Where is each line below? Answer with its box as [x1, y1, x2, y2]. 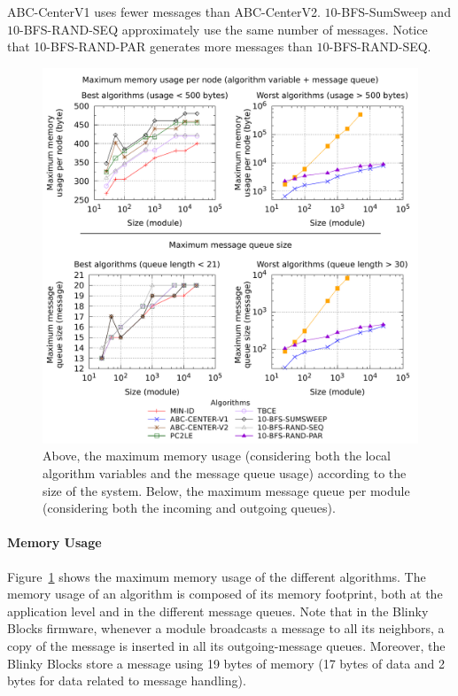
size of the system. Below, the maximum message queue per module [43, 481, 410, 499]
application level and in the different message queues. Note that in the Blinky [7, 601, 429, 620]
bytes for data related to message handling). [7, 671, 246, 690]
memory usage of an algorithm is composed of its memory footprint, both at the [7, 584, 443, 603]
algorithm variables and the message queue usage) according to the [43, 463, 407, 482]
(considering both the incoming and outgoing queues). [43, 499, 336, 517]
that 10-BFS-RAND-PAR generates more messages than [7, 37, 313, 56]
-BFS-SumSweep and [337, 3, 451, 20]
